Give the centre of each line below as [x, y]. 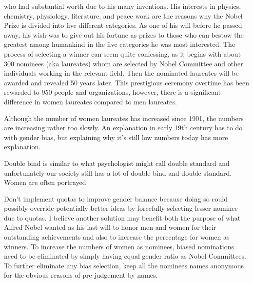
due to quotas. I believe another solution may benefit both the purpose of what [122, 217]
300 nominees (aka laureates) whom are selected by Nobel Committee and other [124, 63]
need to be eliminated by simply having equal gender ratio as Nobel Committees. [125, 256]
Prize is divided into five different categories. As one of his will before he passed [123, 25]
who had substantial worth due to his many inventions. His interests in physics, [123, 6]
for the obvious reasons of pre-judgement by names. [81, 275]
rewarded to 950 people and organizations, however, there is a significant [112, 92]
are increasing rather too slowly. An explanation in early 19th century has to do [123, 128]
